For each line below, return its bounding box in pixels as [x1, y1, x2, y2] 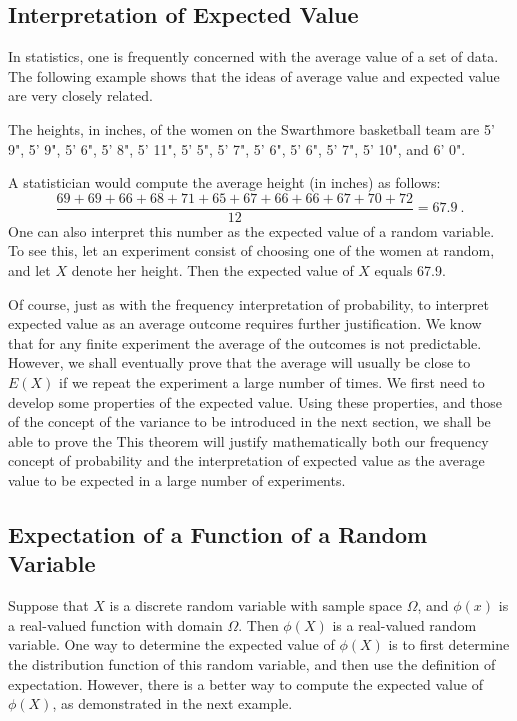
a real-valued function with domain [8, 614, 223, 635]
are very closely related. [8, 85, 153, 106]
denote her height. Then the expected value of [71, 260, 354, 281]
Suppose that [8, 595, 89, 616]
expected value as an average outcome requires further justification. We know [8, 313, 482, 334]
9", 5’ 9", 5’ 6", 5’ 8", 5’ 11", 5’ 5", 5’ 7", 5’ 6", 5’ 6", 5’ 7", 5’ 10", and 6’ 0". [8, 138, 466, 159]
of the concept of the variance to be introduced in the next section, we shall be [8, 411, 491, 432]
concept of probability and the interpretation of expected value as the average [8, 450, 485, 471]
